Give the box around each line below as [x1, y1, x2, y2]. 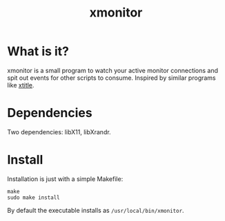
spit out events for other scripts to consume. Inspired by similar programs [7, 74, 216, 82]
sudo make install [7, 194, 60, 201]
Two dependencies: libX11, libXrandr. [7, 127, 112, 136]
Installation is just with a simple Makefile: [7, 174, 124, 183]
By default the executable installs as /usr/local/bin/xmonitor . [7, 206, 184, 214]
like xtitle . [7, 81, 35, 89]
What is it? [7, 43, 70, 59]
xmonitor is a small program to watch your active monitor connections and [7, 66, 219, 74]
